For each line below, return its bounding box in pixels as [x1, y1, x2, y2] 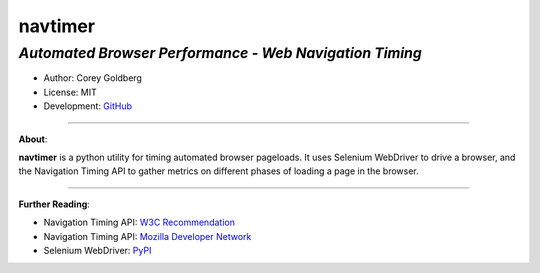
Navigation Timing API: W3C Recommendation [43, 216, 235, 229]
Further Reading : [18, 198, 90, 210]
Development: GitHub [43, 100, 133, 112]
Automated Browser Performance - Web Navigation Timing [18, 44, 422, 62]
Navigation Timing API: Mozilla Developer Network [43, 230, 252, 242]
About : [18, 133, 48, 145]
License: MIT [43, 86, 97, 98]
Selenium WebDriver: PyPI [43, 244, 152, 256]
